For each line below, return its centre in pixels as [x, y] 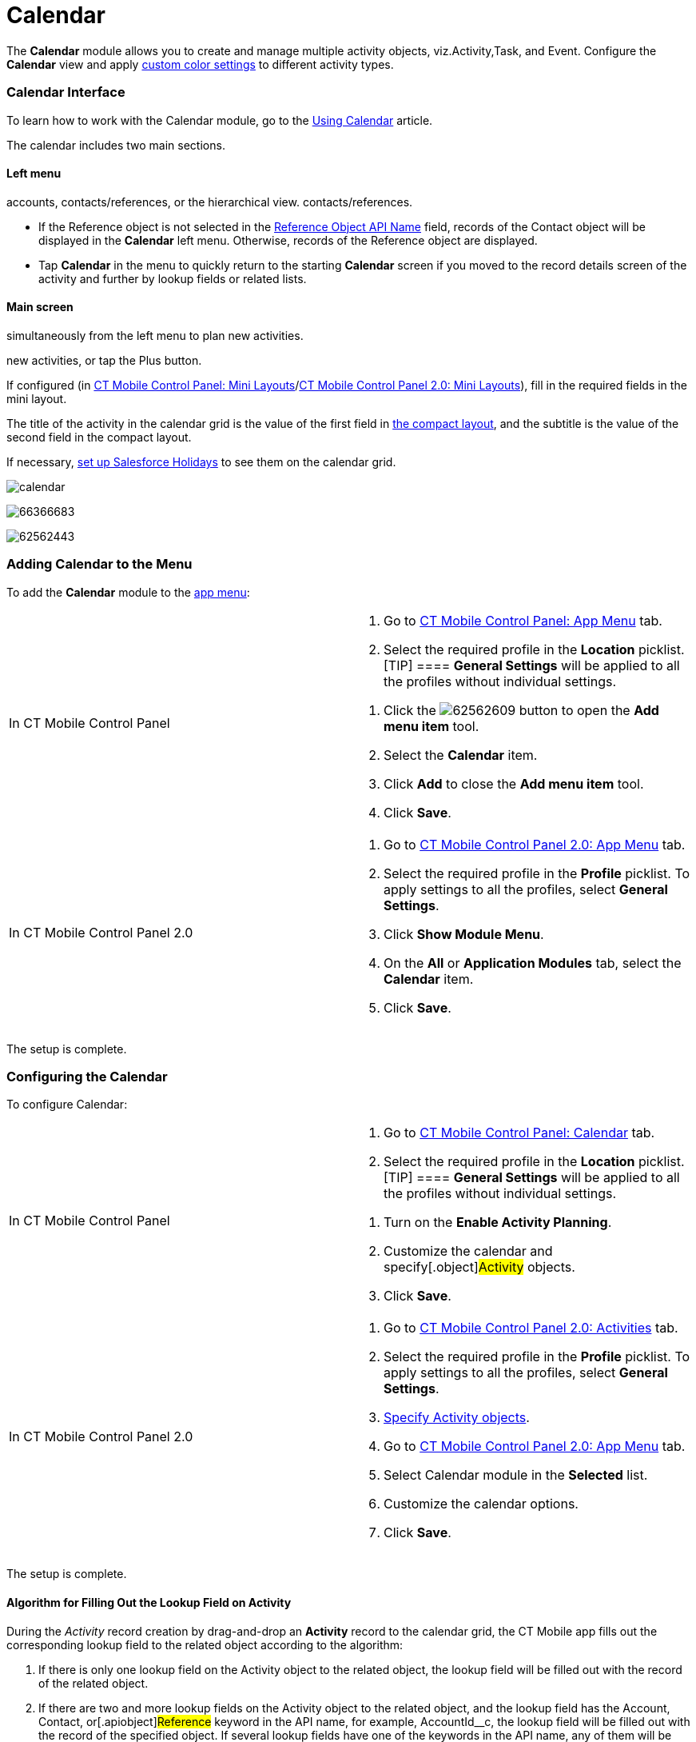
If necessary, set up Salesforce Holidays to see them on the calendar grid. [201, 461]
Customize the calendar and [468, 1251]
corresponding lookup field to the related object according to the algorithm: [205, 1644]
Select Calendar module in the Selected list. [516, 1475]
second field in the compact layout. [99, 437]
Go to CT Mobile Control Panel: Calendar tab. [519, 1133]
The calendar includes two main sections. [116, 145]
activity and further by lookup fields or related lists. [173, 278]
